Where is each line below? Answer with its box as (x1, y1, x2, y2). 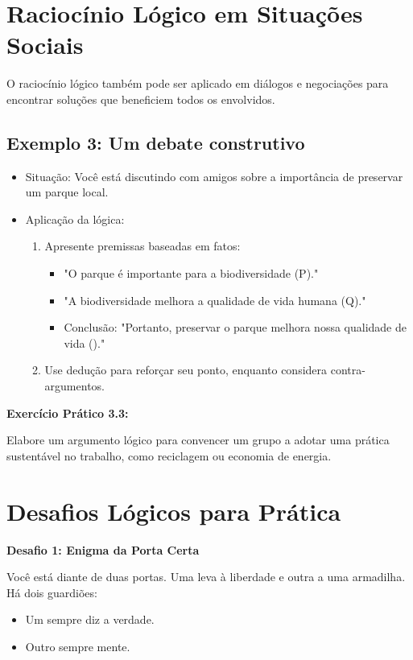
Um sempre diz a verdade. (25, 611, 155, 628)
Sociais (6, 28, 84, 61)
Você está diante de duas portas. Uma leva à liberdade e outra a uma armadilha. (6, 568, 406, 585)
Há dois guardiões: (6, 584, 97, 600)
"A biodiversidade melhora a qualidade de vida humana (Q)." (64, 291, 366, 308)
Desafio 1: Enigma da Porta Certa (6, 541, 200, 558)
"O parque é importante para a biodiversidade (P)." (64, 265, 319, 282)
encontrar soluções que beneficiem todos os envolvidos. (6, 90, 275, 107)
